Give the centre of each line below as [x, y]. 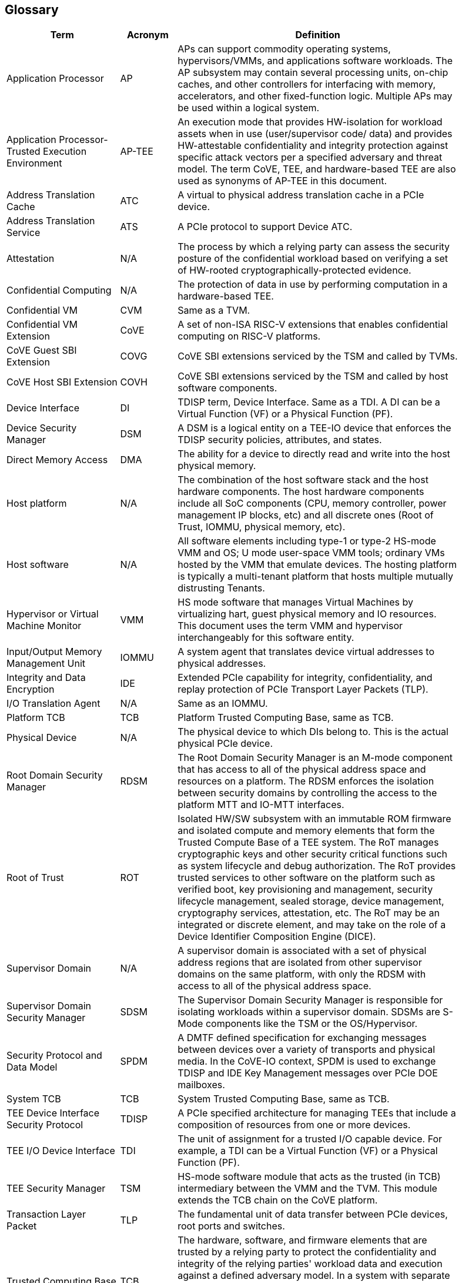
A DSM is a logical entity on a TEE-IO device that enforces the [314, 428]
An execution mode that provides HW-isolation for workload [310, 122]
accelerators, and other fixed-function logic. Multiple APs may [315, 96]
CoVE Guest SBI [42, 350]
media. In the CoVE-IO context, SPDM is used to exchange [307, 1061]
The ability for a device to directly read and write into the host [314, 454]
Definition [318, 35]
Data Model [32, 1067]
